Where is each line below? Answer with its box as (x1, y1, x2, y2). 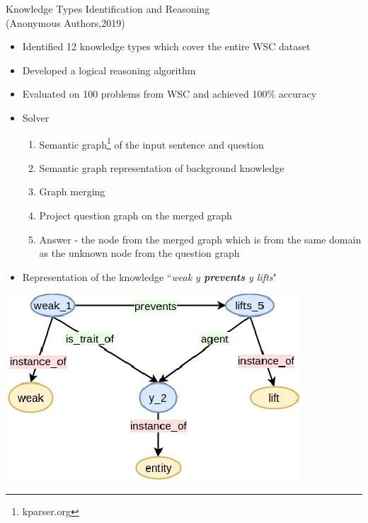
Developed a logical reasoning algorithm (22, 62, 196, 77)
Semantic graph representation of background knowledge (39, 160, 284, 175)
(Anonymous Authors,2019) (6, 15, 125, 30)
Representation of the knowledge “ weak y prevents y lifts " (22, 269, 277, 284)
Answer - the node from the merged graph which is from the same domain (39, 231, 362, 246)
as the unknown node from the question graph (39, 246, 240, 260)
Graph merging (39, 184, 105, 199)
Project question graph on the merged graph (39, 208, 232, 222)
